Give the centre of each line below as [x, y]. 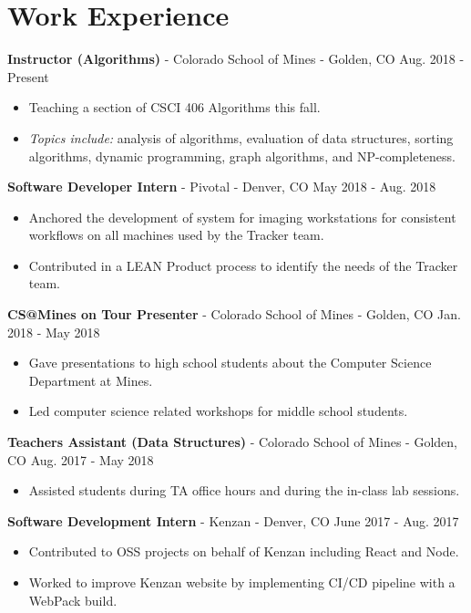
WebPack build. [73, 600]
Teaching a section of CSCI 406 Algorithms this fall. [174, 107]
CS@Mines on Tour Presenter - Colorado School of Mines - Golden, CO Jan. [234, 314]
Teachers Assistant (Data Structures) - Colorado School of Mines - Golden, [232, 442]
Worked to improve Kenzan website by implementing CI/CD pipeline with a [242, 582]
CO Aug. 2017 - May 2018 [81, 459]
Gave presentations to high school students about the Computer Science [230, 363]
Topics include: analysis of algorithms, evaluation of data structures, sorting [241, 137]
